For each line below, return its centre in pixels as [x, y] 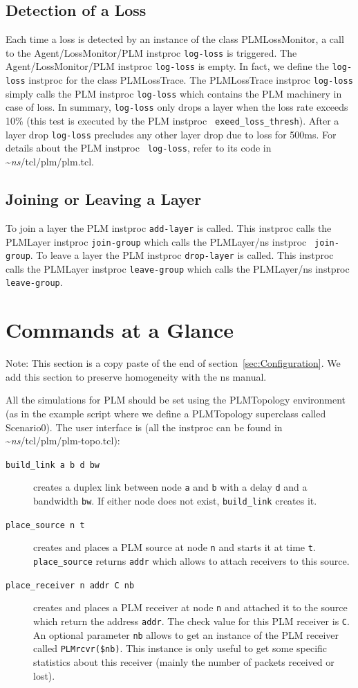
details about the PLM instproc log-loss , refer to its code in [139, 148]
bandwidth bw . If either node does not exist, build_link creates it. [175, 501]
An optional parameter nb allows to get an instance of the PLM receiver [186, 634]
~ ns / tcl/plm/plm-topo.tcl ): [63, 441]
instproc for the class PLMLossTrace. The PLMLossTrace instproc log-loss [191, 80]
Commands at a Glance [120, 330]
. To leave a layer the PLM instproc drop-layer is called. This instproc [182, 255]
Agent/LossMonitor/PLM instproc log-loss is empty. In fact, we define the [167, 66]
